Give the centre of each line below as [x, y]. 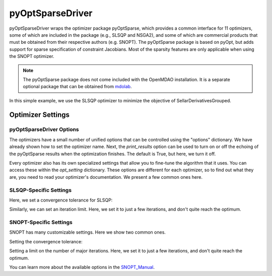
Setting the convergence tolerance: [46, 241]
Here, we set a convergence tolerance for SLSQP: [61, 200]
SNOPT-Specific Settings [41, 223]
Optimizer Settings [40, 115]
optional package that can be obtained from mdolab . [77, 87]
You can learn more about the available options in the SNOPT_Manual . [82, 267]
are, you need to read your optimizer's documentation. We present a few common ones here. [106, 177]
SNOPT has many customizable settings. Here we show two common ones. [88, 232]
